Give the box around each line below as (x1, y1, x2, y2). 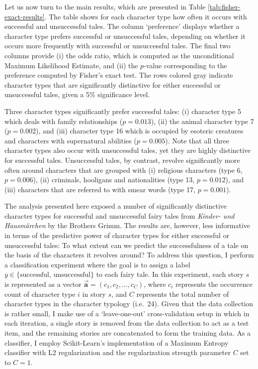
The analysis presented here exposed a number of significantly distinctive (4, 201, 227, 211)
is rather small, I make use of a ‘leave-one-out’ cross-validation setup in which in (4, 308, 250, 318)
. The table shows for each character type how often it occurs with (44, 11, 247, 21)
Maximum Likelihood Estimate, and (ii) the (4, 60, 138, 70)
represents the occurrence (175, 279, 253, 289)
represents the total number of (136, 288, 229, 299)
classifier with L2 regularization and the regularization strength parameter (4, 347, 231, 358)
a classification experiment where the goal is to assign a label (4, 259, 190, 269)
